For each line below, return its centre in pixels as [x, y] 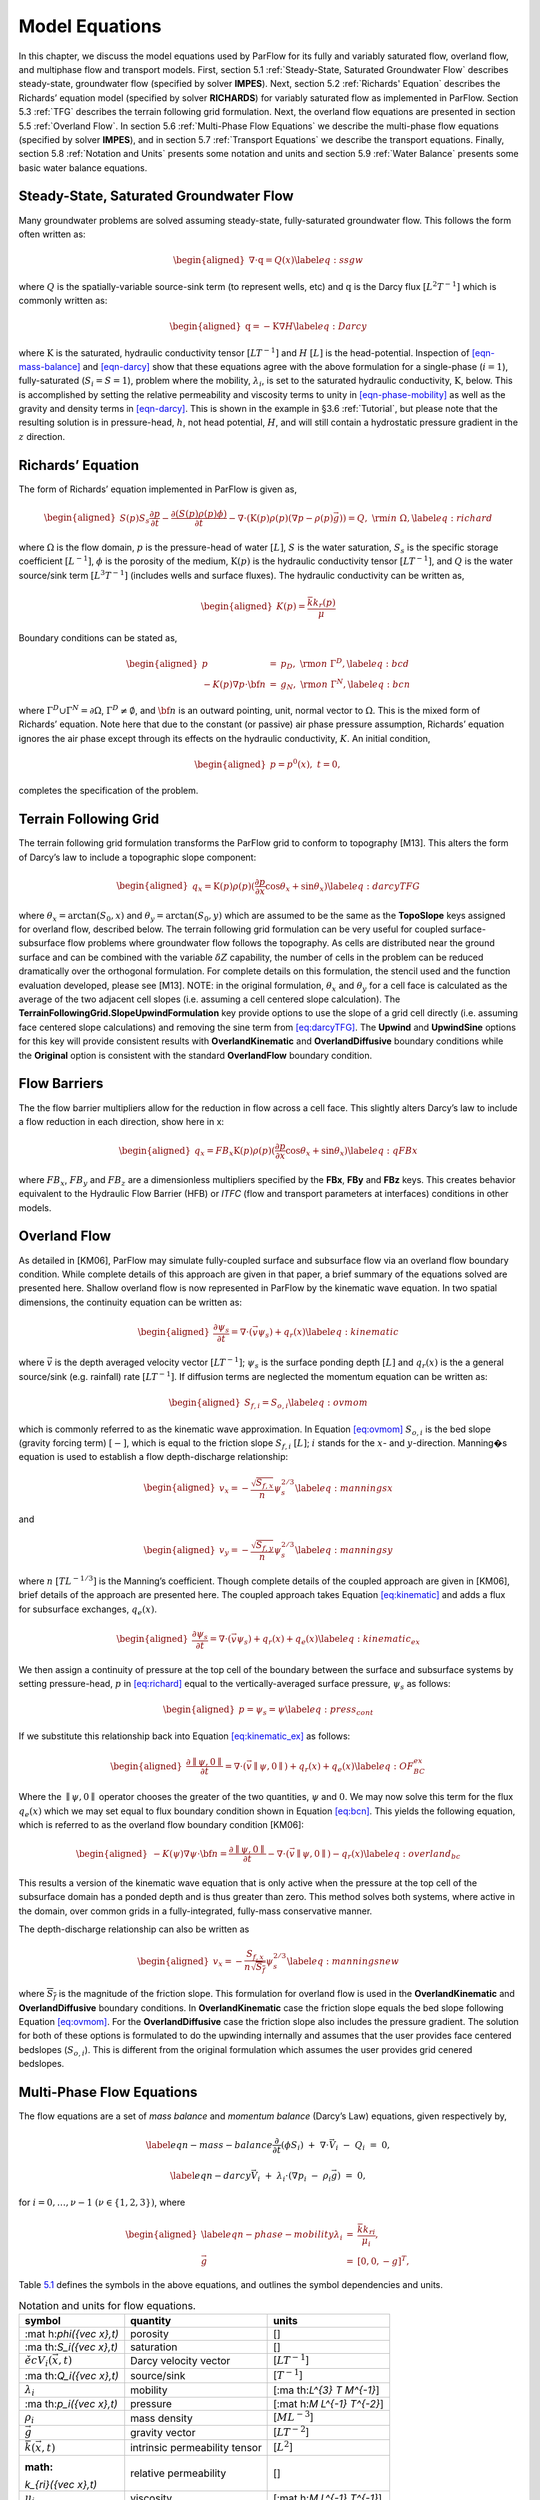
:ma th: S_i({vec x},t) [71, 2347]
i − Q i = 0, [362, 2146]
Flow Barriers [61, 1083]
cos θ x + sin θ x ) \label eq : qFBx [352, 1152]
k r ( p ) [324, 603]
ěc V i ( [38, 2361]
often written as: [52, 234]
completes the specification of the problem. [108, 791]
